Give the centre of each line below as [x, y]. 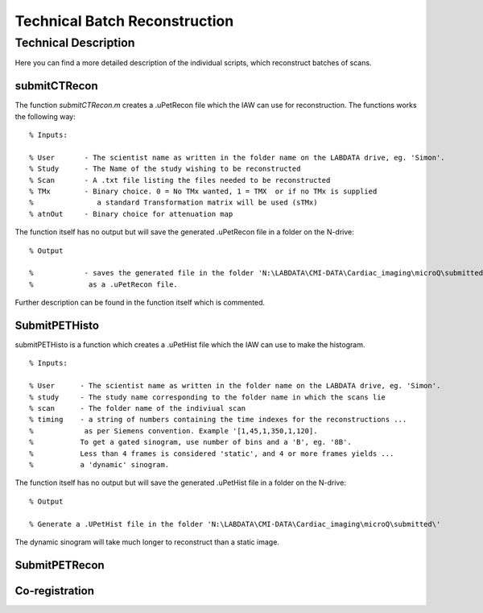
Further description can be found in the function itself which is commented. [140, 303]
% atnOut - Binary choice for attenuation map [131, 214]
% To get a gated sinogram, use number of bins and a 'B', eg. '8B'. [190, 442]
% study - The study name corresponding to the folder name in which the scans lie [208, 397]
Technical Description [75, 43]
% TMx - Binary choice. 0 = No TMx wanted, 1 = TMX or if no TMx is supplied [203, 192]
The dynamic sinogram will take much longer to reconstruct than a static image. [147, 542]
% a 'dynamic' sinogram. [99, 464]
